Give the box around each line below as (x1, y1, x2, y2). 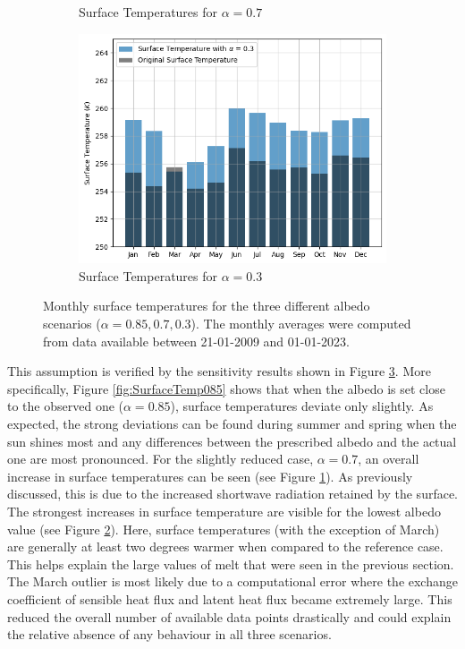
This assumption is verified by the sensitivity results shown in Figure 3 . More (7, 362, 431, 380)
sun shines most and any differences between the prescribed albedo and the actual (7, 431, 457, 450)
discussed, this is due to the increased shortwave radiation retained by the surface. (7, 484, 459, 503)
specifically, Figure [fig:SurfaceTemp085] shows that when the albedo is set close (7, 379, 445, 397)
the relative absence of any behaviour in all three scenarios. (7, 625, 332, 644)
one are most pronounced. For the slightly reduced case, (7, 449, 314, 468)
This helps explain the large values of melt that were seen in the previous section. (7, 554, 454, 573)
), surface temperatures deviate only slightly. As (170, 397, 434, 415)
